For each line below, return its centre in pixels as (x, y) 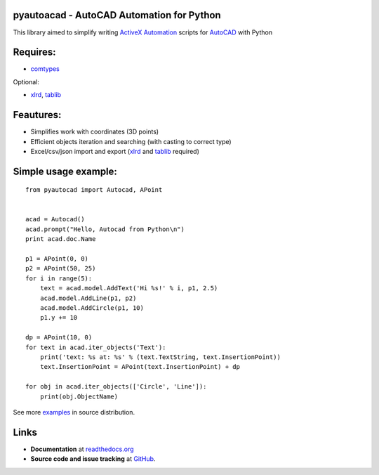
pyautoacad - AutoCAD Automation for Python (117, 15)
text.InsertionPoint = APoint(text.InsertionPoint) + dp (140, 367)
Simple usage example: (65, 171)
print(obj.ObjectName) (79, 396)
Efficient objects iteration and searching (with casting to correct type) (131, 141)
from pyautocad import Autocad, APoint (94, 190)
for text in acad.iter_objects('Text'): (96, 347)
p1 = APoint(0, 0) (57, 259)
